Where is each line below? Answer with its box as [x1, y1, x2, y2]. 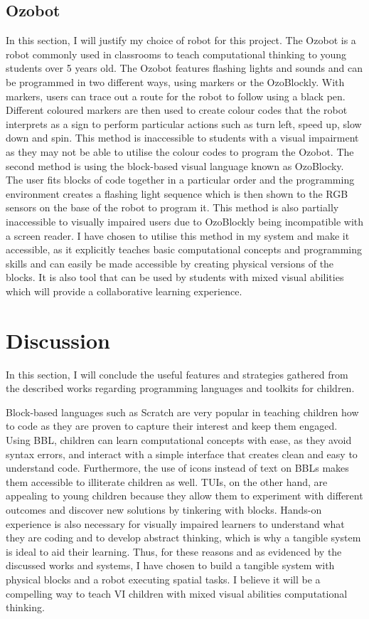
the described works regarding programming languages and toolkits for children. [6, 381, 355, 396]
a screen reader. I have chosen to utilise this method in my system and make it [6, 228, 350, 243]
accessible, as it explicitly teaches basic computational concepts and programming [6, 242, 363, 257]
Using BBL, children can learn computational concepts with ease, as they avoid [6, 432, 352, 447]
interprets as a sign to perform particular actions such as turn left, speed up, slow [6, 116, 362, 131]
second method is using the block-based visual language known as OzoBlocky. [6, 158, 344, 173]
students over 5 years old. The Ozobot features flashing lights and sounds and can [6, 60, 363, 75]
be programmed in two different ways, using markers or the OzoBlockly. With [6, 74, 345, 89]
